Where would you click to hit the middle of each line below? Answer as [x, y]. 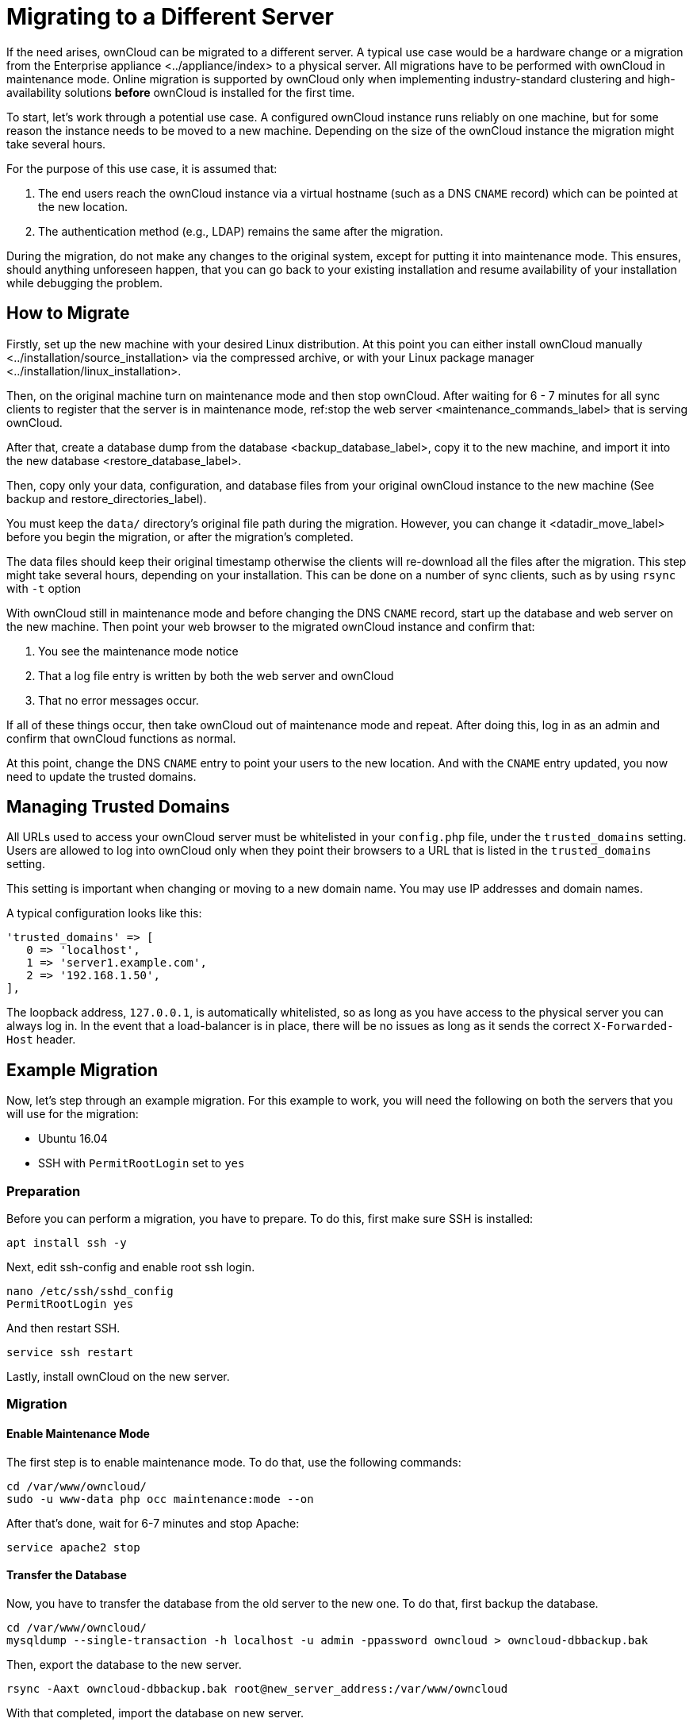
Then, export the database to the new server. [124, 1664]
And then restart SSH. [63, 1328]
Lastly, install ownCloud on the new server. [118, 1377]
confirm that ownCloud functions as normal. [121, 738]
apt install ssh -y [67, 1243]
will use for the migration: [73, 1114]
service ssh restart [70, 1353]
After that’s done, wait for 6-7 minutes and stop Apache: [153, 1523]
